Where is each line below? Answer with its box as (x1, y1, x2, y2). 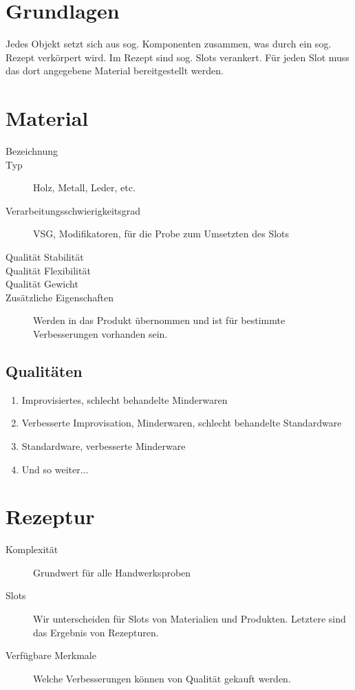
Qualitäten (6, 360, 83, 381)
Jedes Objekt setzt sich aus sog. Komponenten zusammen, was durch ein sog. (6, 36, 332, 51)
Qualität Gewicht (6, 277, 78, 291)
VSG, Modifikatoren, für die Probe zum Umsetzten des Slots (33, 226, 290, 241)
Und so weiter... (21, 462, 89, 476)
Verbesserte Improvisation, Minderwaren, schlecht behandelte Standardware (21, 416, 342, 430)
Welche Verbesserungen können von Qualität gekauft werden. (33, 671, 291, 685)
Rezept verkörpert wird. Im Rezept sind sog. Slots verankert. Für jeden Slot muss (6, 50, 349, 64)
